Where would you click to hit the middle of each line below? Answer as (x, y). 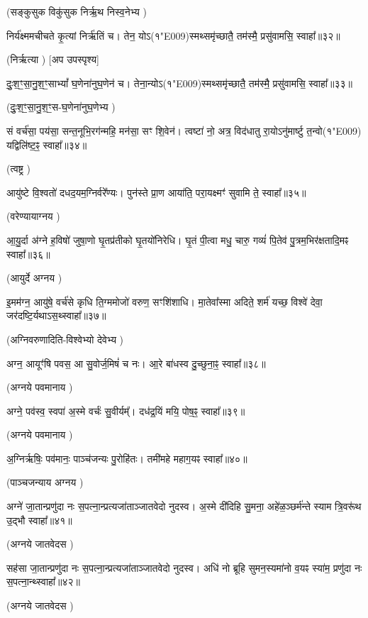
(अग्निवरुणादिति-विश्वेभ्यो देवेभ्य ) (65, 339)
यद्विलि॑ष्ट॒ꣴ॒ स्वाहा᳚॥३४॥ (47, 144)
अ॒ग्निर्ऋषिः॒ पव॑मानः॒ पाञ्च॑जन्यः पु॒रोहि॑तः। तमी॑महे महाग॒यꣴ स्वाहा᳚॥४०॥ (127, 458)
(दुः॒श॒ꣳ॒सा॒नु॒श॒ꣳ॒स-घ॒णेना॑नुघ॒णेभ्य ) (61, 107)
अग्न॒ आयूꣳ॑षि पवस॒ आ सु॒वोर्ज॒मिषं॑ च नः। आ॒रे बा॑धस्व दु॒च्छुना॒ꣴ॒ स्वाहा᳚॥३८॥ (136, 363)
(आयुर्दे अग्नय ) (34, 278)
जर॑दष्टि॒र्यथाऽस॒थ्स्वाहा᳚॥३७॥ (56, 315)
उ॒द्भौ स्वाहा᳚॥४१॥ (39, 520)
